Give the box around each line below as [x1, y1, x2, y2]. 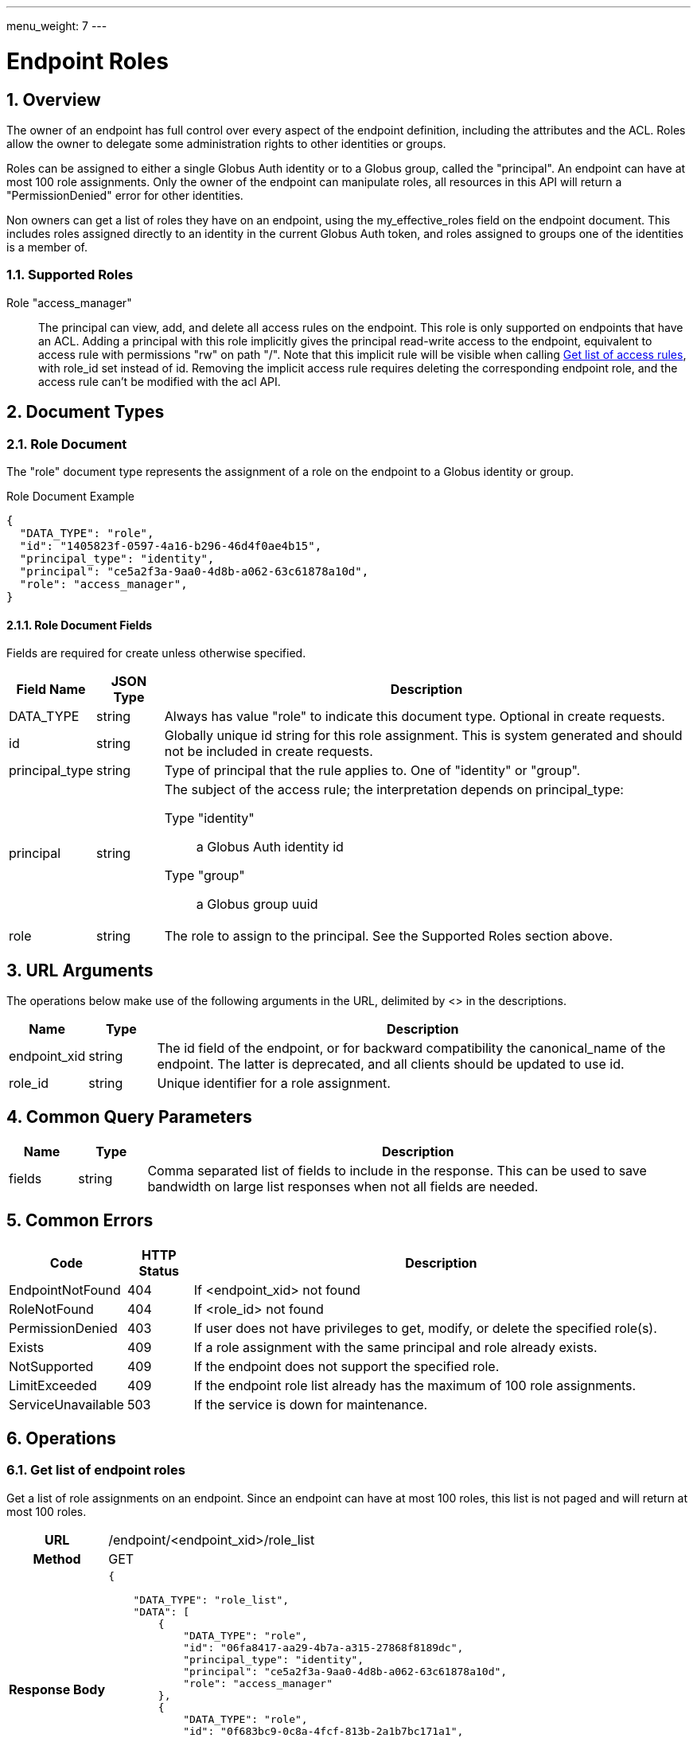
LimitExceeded [9, 1377, 97, 1393]
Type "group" [164, 867, 245, 884]
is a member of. [6, 240, 88, 254]
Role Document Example [6, 489, 134, 503]
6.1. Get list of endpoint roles [6, 1462, 185, 1479]
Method [33, 1550, 81, 1567]
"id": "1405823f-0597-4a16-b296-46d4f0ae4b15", [19, 539, 322, 552]
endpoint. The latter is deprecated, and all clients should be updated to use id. [157, 1055, 625, 1072]
